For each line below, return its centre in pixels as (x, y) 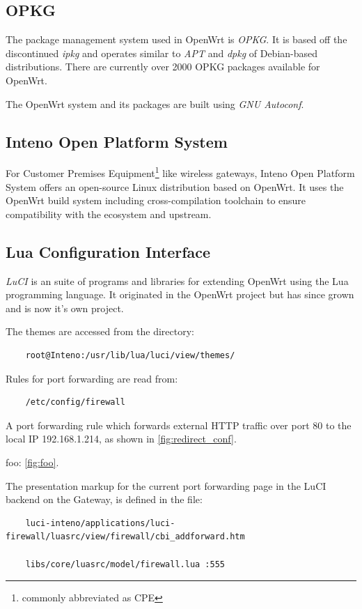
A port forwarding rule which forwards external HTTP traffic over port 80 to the (179, 425)
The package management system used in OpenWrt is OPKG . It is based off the (176, 39)
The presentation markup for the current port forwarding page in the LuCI (166, 485)
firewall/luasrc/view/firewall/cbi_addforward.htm (125, 537)
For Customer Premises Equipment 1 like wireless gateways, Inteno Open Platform (180, 172)
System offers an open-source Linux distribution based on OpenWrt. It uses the (175, 186)
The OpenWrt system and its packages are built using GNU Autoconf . (155, 103)
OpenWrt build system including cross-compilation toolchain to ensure (156, 200)
